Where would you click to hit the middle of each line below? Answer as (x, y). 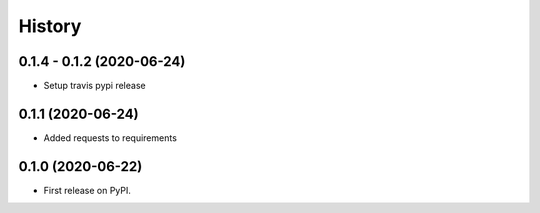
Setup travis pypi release (94, 86)
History (50, 26)
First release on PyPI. (87, 190)
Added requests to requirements (110, 137)
